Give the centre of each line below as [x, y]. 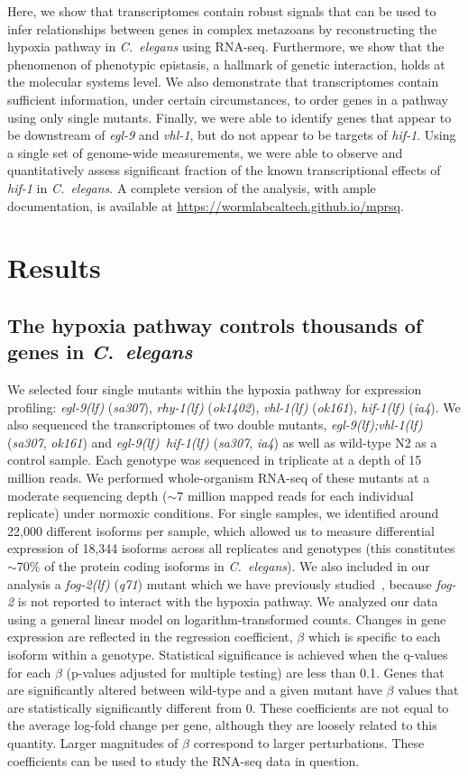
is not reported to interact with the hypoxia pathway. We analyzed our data [228, 601]
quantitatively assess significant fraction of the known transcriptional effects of [224, 170]
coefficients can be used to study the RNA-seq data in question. [184, 760]
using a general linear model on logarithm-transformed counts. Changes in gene [227, 619]
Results [54, 268]
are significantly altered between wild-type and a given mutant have [195, 690]
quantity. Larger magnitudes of [93, 742]
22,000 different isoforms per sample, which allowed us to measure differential [221, 530]
